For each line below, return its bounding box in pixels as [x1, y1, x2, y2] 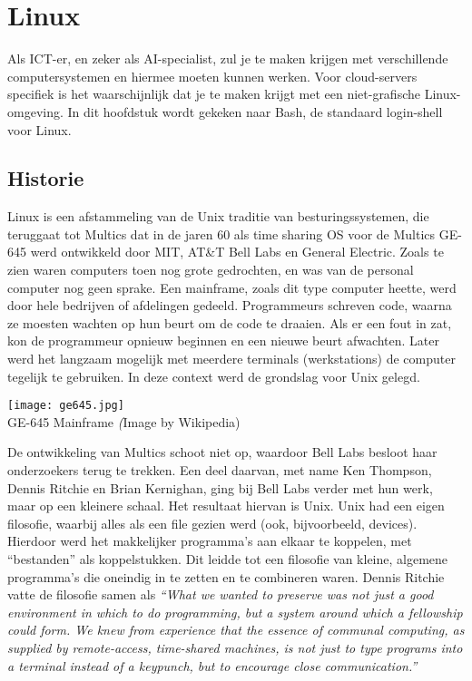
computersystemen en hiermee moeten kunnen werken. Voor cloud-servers [7, 66, 418, 85]
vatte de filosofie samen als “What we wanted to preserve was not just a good [7, 585, 434, 604]
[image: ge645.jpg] [7, 399, 124, 413]
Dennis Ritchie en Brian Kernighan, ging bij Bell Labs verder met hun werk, [7, 478, 433, 497]
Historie [7, 164, 84, 192]
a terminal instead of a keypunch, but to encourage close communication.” [7, 656, 418, 675]
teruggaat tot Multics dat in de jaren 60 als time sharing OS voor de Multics [7, 224, 436, 243]
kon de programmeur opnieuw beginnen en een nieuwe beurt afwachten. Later [7, 331, 439, 350]
